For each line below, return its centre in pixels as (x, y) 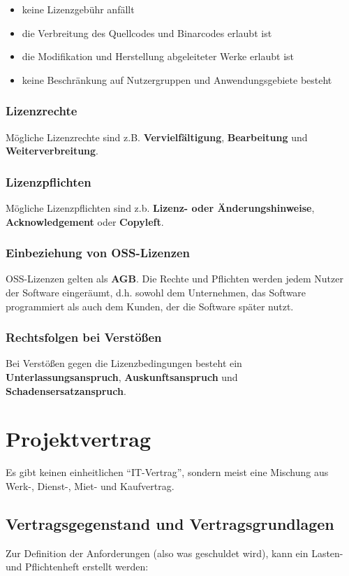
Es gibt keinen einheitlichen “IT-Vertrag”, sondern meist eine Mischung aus (167, 472)
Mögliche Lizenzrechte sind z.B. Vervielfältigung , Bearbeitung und (157, 137)
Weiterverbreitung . (52, 151)
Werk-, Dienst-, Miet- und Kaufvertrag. (90, 485)
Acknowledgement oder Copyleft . (85, 221)
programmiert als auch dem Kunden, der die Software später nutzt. (150, 306)
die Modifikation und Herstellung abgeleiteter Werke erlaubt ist (158, 56)
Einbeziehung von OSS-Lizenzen (98, 253)
